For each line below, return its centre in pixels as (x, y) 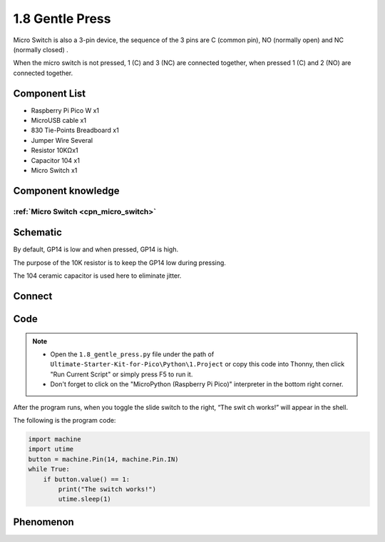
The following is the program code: (65, 420)
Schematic (37, 232)
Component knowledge (66, 190)
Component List (50, 93)
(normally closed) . (41, 49)
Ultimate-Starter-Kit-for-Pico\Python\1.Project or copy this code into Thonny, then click (197, 364)
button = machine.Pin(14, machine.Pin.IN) (103, 459)
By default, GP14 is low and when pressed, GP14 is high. (96, 249)
